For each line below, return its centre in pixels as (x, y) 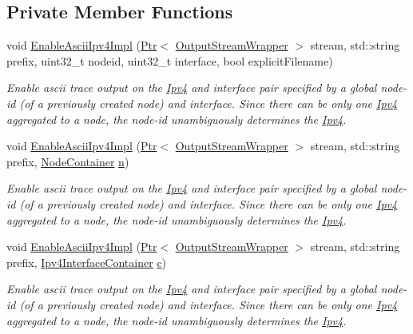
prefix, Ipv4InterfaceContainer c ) (87, 262)
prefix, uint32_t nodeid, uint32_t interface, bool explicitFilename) (170, 60)
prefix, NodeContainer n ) (68, 161)
